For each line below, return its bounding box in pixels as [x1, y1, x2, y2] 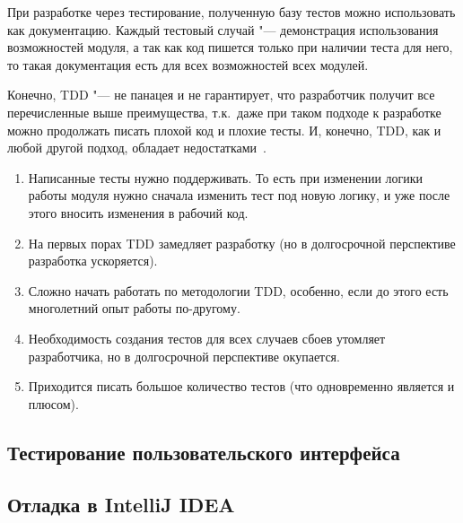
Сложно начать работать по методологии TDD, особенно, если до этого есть [28, 281, 449, 300]
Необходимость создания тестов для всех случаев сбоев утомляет [28, 328, 386, 347]
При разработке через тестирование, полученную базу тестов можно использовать [7, 3, 456, 21]
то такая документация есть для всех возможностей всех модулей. [7, 55, 369, 74]
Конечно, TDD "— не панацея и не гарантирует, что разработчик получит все [7, 85, 435, 104]
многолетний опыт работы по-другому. [28, 299, 240, 318]
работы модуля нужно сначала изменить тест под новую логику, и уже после [28, 186, 450, 205]
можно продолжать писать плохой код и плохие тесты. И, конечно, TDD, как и [7, 120, 441, 139]
